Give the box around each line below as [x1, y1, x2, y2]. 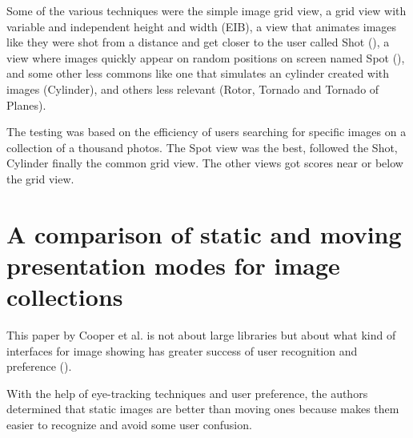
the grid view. [6, 170, 74, 187]
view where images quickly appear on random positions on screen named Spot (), [6, 49, 405, 66]
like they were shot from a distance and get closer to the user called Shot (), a [6, 34, 390, 50]
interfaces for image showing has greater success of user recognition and [6, 342, 358, 359]
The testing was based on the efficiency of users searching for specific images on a [6, 123, 407, 140]
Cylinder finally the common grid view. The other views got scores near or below [6, 155, 403, 171]
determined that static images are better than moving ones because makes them [6, 400, 399, 417]
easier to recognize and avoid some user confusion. [6, 416, 252, 432]
